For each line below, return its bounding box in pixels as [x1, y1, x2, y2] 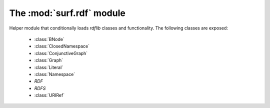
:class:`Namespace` [34, 71, 75, 77]
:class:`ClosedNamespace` [34, 43, 90, 49]
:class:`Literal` [34, 64, 63, 70]
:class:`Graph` [34, 57, 63, 63]
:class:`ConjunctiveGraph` [34, 50, 88, 56]
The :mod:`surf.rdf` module [9, 7, 126, 18]
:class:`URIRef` [34, 92, 65, 98]
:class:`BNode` [34, 36, 64, 42]
